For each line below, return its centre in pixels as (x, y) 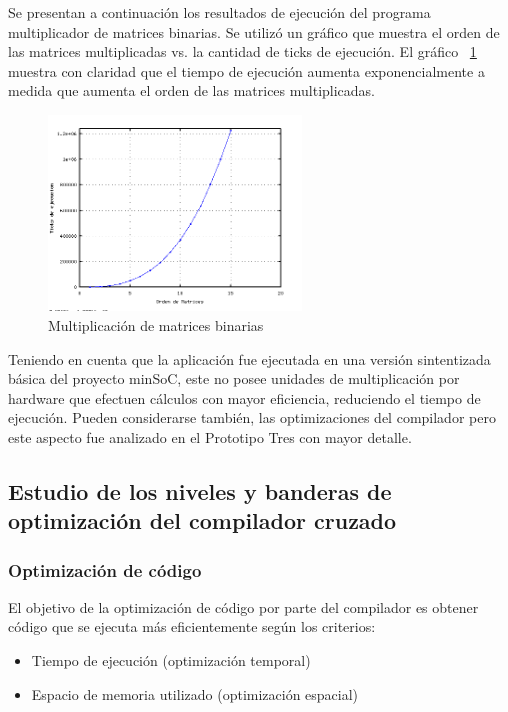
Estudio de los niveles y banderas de (200, 490)
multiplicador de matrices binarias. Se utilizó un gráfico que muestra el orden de (254, 31)
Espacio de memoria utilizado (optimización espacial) (195, 693)
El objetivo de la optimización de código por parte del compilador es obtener (243, 606)
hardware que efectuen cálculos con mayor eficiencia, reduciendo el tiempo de (244, 397)
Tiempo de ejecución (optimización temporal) (171, 660)
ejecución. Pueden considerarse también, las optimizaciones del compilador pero (252, 417)
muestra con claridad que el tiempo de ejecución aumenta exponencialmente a (246, 70)
